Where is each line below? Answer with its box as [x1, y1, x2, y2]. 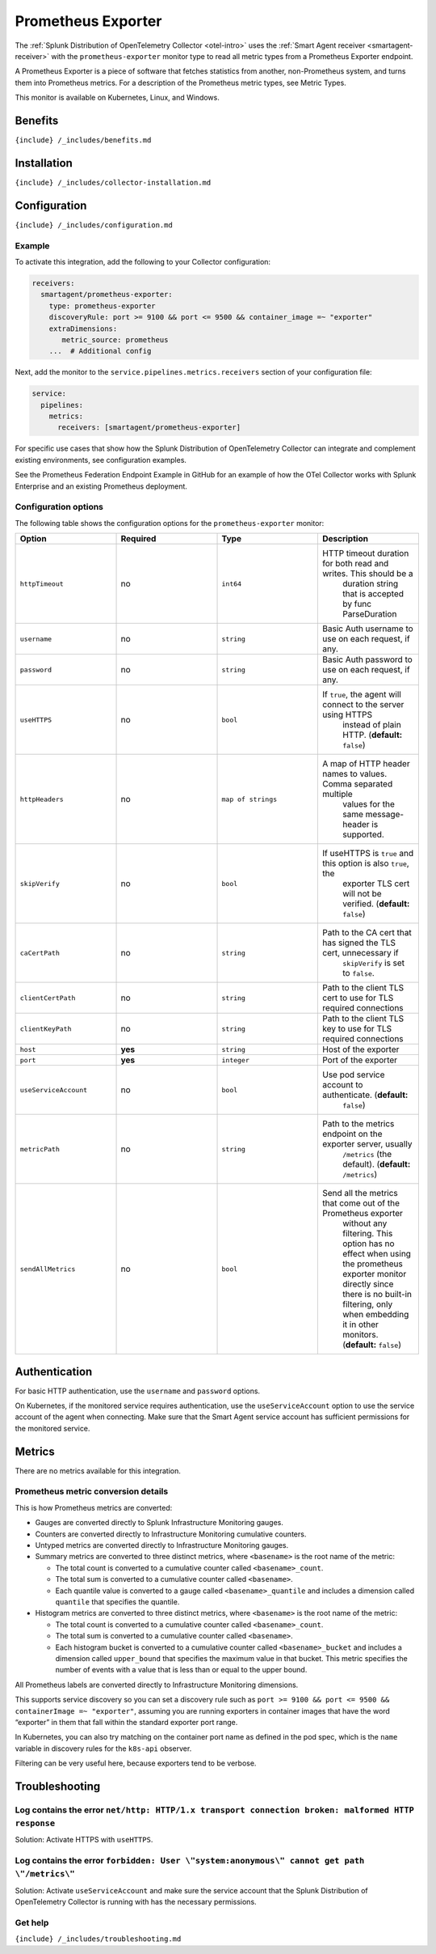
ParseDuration [342, 608, 397, 620]
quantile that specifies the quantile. [55, 1596, 180, 1606]
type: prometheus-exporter [48, 301, 157, 311]
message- [365, 809, 404, 820]
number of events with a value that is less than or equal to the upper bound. [55, 1665, 308, 1675]
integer [221, 1056, 250, 1064]
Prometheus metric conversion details [15, 1486, 169, 1497]
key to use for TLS [321, 1024, 392, 1035]
